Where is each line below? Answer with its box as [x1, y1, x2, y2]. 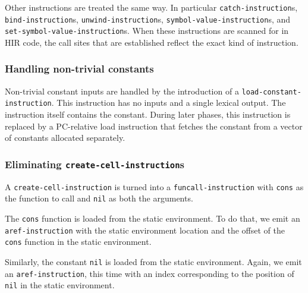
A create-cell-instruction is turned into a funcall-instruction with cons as [5, 180, 304, 193]
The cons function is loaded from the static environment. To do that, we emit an [5, 212, 300, 224]
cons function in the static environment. [5, 235, 152, 248]
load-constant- [241, 87, 301, 96]
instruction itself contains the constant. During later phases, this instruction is [5, 108, 291, 121]
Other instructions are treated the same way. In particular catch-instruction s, [5, 1, 298, 13]
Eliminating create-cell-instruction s [5, 156, 184, 171]
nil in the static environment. [5, 279, 115, 291]
